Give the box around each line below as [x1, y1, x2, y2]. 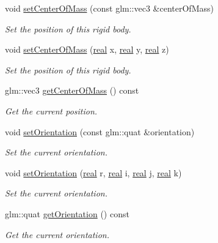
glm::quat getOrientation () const [5, 207, 129, 220]
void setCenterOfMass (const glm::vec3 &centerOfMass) [5, 2, 214, 14]
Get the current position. [5, 104, 98, 117]
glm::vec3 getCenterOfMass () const [5, 84, 139, 97]
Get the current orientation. [5, 228, 109, 241]
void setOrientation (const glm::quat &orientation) [5, 125, 195, 138]
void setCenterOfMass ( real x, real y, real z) [5, 43, 169, 56]
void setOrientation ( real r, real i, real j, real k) [5, 166, 182, 179]
